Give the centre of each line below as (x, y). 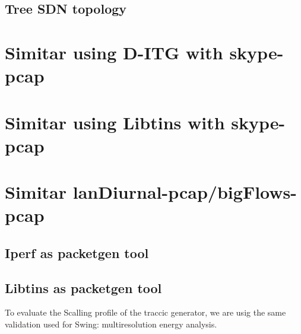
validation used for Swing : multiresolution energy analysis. (111, 324)
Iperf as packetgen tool (77, 252)
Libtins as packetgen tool (83, 287)
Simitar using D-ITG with (114, 52)
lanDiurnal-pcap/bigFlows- (185, 192)
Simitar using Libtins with (115, 122)
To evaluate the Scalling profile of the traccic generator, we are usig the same (145, 312)
